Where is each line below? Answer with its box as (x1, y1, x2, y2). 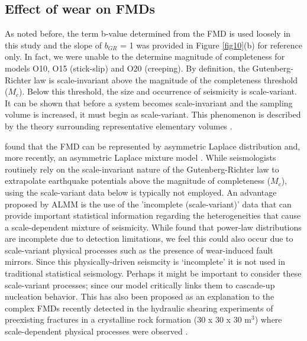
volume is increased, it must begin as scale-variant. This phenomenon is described (5, 108, 301, 121)
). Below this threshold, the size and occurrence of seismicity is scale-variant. (19, 85, 297, 98)
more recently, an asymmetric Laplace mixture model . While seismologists (5, 151, 276, 164)
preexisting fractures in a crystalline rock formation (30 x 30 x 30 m (5, 313, 251, 326)
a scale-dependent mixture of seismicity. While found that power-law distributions (5, 220, 302, 233)
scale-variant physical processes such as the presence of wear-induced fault (5, 243, 273, 256)
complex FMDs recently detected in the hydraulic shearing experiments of (5, 301, 273, 314)
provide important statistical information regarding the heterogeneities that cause (5, 209, 301, 222)
